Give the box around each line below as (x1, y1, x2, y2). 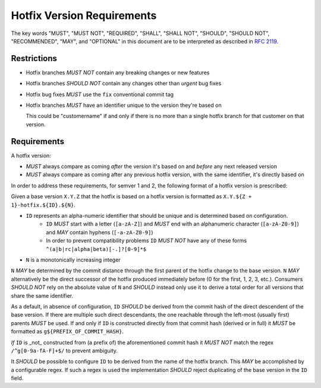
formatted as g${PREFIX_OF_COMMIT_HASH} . (11, 328, 124, 335)
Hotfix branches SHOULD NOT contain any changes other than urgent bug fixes (26, 80, 222, 87)
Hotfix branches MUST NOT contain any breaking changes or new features (26, 69, 210, 76)
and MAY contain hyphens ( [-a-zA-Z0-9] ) (46, 228, 154, 236)
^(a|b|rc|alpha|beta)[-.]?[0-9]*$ (46, 246, 147, 252)
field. (11, 374, 24, 382)
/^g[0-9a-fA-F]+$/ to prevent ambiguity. (11, 347, 118, 354)
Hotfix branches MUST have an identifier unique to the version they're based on (26, 101, 222, 109)
